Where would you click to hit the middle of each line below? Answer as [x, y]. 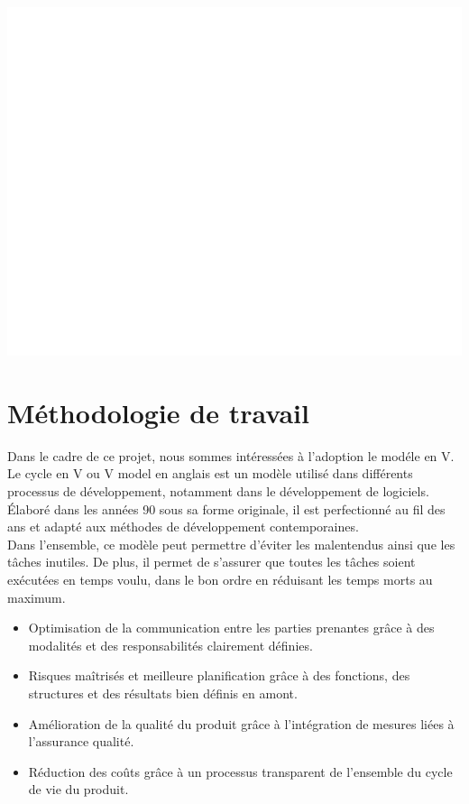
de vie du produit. [78, 789]
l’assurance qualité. [81, 741]
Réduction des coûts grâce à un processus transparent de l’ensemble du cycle [240, 771]
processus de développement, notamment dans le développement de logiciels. [218, 491]
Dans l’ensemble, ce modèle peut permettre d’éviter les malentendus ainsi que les [231, 544]
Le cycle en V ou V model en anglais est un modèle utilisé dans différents [210, 473]
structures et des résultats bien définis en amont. [163, 693]
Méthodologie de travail [158, 412]
